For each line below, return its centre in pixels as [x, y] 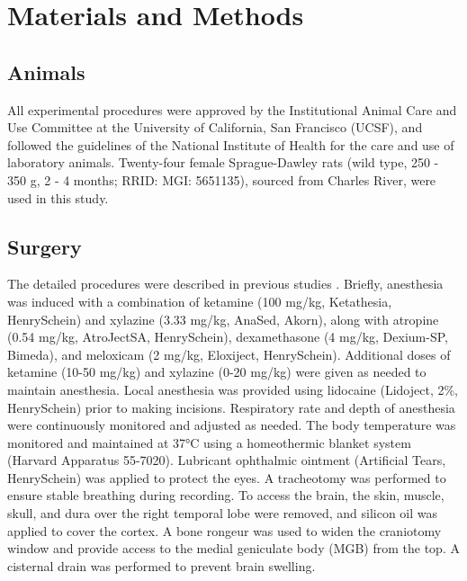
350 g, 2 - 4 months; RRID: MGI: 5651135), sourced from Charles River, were [222, 179]
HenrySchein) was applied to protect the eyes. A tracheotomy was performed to [227, 477]
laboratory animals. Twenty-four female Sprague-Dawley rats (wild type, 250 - [223, 162]
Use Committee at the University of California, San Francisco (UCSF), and [215, 127]
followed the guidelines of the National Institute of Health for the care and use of [231, 144]
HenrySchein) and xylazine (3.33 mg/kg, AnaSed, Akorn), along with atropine [223, 319]
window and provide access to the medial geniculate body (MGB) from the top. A [233, 548]
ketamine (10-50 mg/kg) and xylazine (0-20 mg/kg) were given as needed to [217, 372]
